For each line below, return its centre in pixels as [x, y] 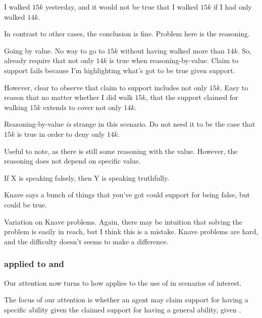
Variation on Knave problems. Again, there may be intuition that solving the [123, 221]
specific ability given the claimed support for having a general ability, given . [123, 309]
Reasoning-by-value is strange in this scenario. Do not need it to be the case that [130, 124]
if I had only [232, 7]
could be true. [26, 204]
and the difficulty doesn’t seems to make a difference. [86, 241]
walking [16, 107]
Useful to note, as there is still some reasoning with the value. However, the [121, 151]
